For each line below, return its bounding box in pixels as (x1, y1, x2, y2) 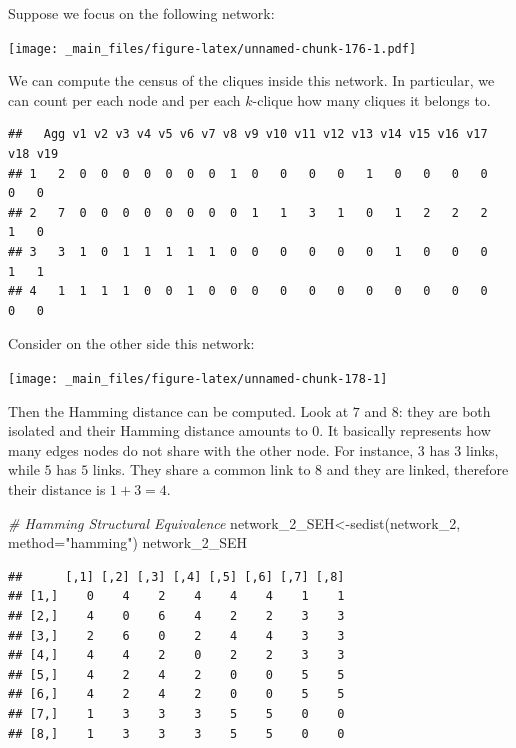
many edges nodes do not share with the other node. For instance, (8, 439, 414, 460)
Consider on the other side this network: (8, 333, 255, 354)
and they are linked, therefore (326, 459, 509, 480)
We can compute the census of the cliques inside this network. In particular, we (8, 70, 495, 91)
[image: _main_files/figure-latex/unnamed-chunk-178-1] (8, 371, 388, 386)
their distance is (8, 479, 106, 499)
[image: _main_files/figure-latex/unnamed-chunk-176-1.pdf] (8, 41, 417, 56)
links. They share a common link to (92, 459, 311, 480)
